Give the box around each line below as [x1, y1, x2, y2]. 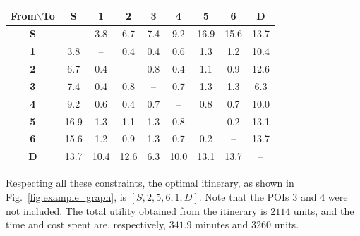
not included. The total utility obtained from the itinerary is [6, 203, 268, 218]
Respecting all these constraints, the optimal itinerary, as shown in [6, 175, 294, 190]
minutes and [195, 217, 248, 232]
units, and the [293, 203, 354, 218]
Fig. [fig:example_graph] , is [6, 189, 127, 204]
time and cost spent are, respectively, [6, 217, 167, 232]
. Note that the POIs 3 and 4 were [198, 189, 348, 204]
